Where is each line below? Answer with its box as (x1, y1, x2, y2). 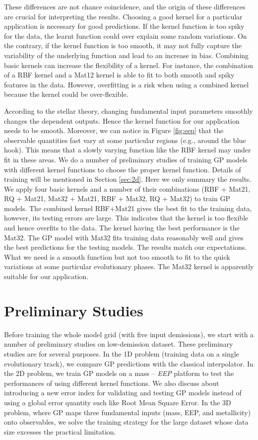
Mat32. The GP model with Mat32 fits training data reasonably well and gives (4, 232, 244, 242)
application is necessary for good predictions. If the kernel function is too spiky (4, 21, 245, 31)
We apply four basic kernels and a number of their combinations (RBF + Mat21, (4, 183, 251, 194)
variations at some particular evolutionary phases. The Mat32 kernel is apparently (4, 261, 254, 272)
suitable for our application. (4, 271, 89, 282)
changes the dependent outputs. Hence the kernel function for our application (4, 115, 240, 126)
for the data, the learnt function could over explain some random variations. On (4, 30, 247, 41)
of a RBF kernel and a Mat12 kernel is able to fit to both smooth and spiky (4, 70, 235, 80)
